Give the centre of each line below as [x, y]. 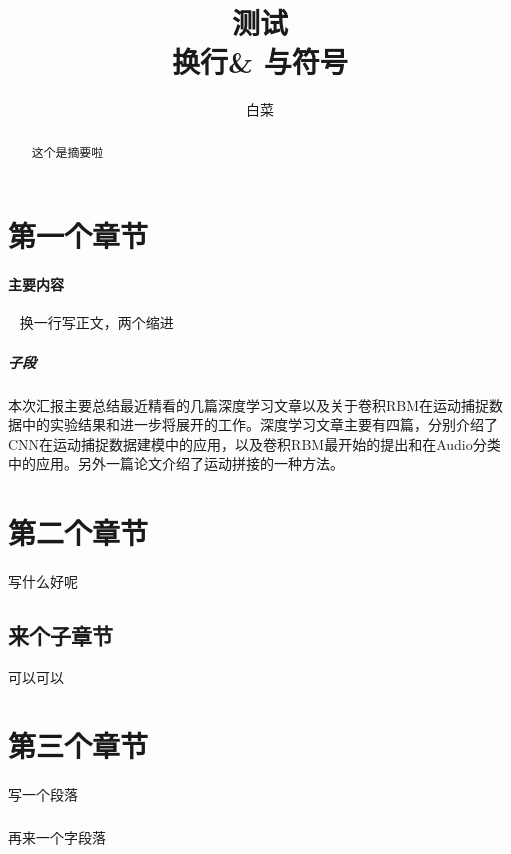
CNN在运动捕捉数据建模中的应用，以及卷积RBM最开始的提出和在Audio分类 [254, 443]
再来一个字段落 [57, 837]
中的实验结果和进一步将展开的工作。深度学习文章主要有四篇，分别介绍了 [259, 424]
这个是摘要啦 [67, 151]
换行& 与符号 [260, 61]
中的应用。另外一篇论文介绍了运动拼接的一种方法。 [176, 463]
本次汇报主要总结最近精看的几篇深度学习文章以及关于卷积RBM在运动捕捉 [249, 404]
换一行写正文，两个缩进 [96, 322]
